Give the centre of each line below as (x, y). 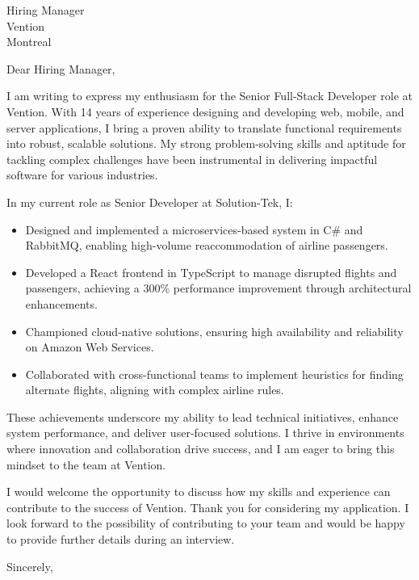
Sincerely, (30, 566)
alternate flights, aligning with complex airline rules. (155, 390)
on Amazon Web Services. (90, 347)
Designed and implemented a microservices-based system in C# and (194, 229)
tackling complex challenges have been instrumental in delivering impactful (192, 159)
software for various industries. (82, 175)
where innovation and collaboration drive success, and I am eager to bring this (201, 449)
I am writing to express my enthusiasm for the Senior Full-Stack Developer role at (209, 96)
